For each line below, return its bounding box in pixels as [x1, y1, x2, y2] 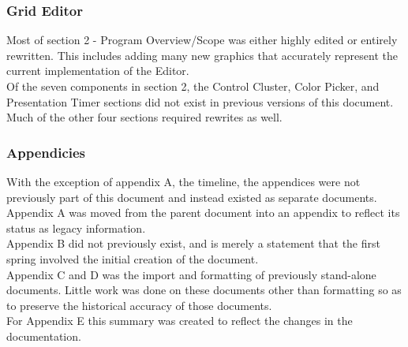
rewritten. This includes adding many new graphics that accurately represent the [6, 47, 398, 63]
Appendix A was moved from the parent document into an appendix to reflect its [6, 204, 400, 221]
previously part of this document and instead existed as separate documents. [6, 188, 377, 205]
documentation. [6, 327, 81, 344]
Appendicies [6, 142, 86, 162]
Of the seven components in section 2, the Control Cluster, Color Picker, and [6, 78, 380, 94]
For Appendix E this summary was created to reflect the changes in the [6, 312, 353, 329]
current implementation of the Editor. [6, 62, 189, 79]
